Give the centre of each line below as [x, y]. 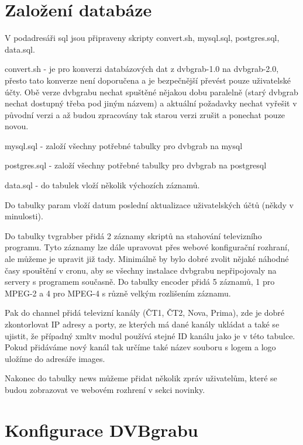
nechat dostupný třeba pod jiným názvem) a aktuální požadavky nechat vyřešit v [151, 103]
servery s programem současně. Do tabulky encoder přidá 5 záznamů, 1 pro [140, 282]
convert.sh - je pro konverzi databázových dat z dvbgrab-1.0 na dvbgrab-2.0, [142, 69]
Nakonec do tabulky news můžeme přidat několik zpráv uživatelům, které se [141, 378]
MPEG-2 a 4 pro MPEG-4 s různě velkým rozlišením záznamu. [118, 293]
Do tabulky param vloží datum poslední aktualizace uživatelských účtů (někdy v [149, 204]
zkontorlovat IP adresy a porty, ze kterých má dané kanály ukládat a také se [142, 324]
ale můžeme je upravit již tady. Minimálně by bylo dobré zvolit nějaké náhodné [147, 259]
